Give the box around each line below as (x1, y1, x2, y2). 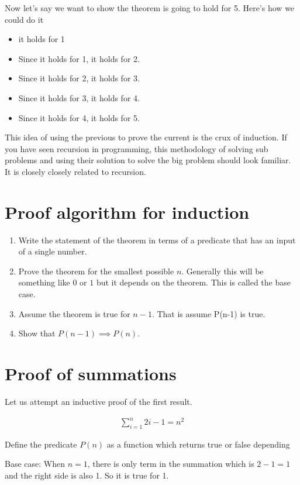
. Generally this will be (181, 264, 264, 277)
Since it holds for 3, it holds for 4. (18, 91, 140, 104)
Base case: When (5, 458, 65, 470)
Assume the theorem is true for (18, 307, 130, 319)
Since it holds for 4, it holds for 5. (18, 111, 140, 123)
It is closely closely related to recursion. (5, 165, 146, 177)
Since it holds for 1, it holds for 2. (18, 52, 140, 64)
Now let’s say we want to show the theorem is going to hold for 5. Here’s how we (5, 2, 295, 13)
